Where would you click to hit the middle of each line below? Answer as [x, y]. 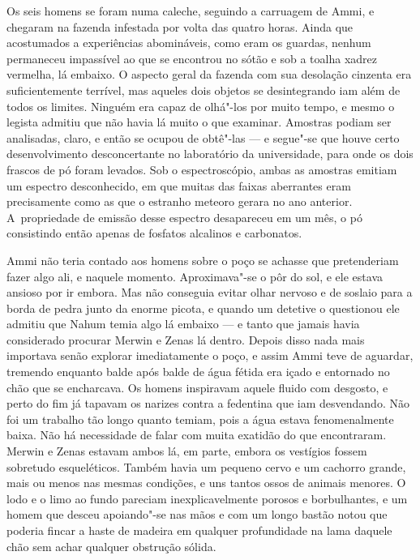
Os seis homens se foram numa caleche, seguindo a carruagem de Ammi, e [191, 11]
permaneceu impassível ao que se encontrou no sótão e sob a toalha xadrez [192, 58]
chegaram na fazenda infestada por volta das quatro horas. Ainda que [180, 26]
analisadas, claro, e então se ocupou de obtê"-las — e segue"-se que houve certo [203, 137]
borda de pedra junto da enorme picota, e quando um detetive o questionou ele [203, 308]
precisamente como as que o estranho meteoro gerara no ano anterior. [180, 201]
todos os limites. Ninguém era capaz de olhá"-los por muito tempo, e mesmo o [201, 106]
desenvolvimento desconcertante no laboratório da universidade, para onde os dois [210, 154]
